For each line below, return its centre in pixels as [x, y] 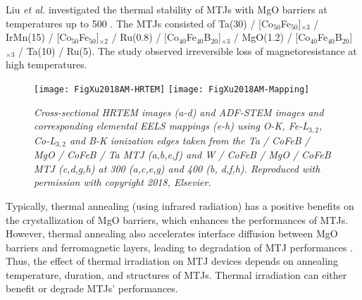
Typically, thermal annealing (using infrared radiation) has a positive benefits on [180, 205]
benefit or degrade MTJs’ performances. [92, 288]
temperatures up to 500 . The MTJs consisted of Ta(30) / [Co [140, 23]
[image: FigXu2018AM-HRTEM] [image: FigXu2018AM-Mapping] [172, 89]
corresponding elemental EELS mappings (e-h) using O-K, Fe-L [171, 126]
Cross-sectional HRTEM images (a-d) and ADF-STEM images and [179, 112]
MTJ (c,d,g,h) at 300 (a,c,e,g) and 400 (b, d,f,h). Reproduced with [177, 168]
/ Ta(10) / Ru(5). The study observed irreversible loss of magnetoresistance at [187, 50]
